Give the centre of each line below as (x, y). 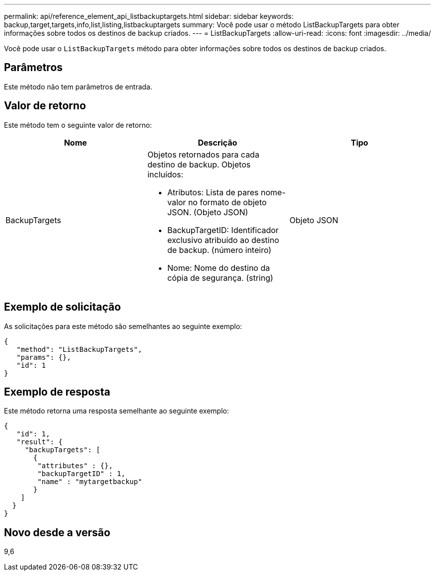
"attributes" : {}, (75, 466)
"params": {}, (44, 357)
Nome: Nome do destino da (218, 268)
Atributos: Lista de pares (213, 192)
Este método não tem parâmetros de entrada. (78, 86)
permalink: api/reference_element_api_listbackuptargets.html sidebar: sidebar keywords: (149, 16)
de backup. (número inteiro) (219, 250)
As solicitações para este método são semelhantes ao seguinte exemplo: (123, 326)
